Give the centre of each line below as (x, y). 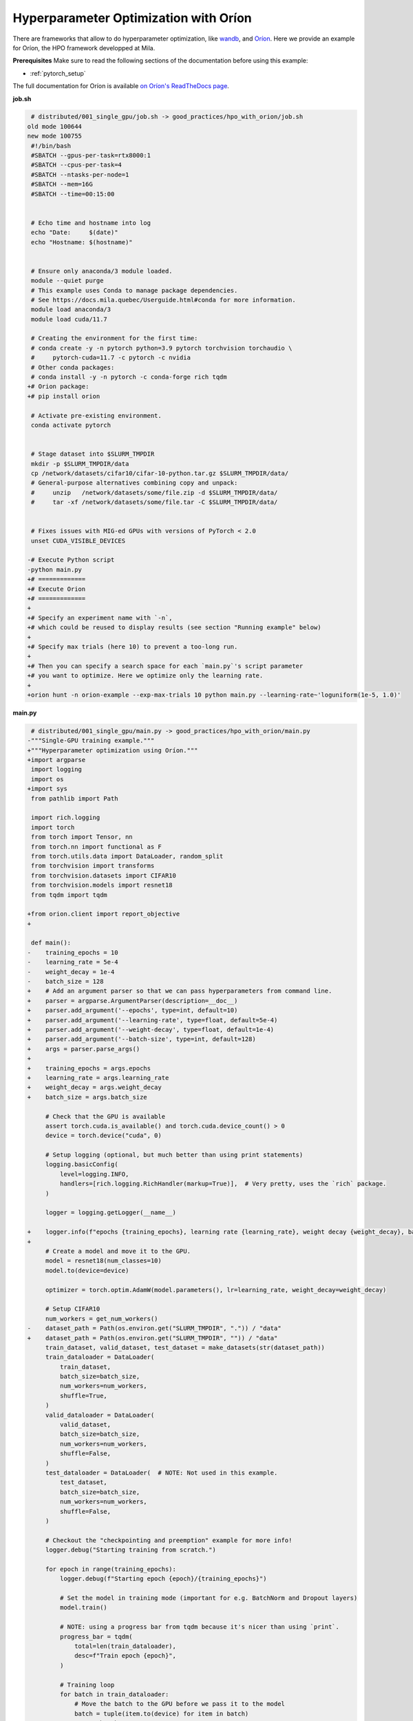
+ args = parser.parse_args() (84, 1049)
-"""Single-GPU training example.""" (91, 741)
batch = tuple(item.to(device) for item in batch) (162, 1713)
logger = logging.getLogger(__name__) (111, 1213)
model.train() (84, 1608)
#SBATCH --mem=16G (62, 184)
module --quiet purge (67, 281)
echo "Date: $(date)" (75, 233)
